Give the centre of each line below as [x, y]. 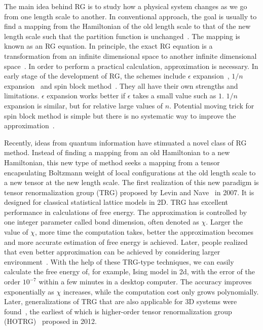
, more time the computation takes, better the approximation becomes [144, 232]
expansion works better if [86, 96]
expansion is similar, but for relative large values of [84, 105]
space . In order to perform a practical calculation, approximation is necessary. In [131, 66]
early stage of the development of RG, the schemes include [95, 76]
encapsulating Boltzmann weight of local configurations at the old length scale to [130, 172]
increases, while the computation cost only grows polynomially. [161, 291]
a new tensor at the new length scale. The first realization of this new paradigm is [131, 182]
